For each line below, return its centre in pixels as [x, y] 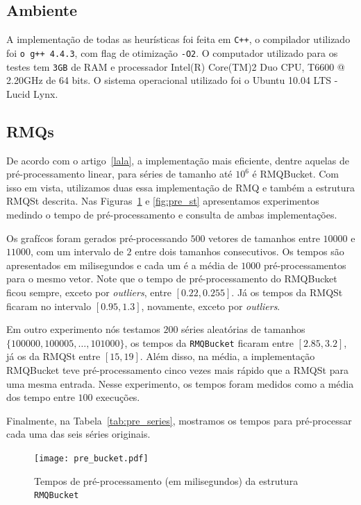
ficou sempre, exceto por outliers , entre [89, 292]
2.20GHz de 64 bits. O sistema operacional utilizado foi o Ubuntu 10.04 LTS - [172, 80]
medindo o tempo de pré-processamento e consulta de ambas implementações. [172, 214]
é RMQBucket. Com [296, 174]
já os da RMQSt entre [53, 356]
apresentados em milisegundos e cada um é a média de [122, 265]
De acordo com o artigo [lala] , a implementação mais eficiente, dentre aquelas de [178, 160]
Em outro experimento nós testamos [83, 329]
